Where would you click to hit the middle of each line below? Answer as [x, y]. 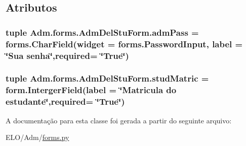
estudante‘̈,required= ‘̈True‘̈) [65, 101]
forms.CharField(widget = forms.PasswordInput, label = [124, 44]
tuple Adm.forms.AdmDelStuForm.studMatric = [107, 78]
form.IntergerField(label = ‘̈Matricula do [91, 90]
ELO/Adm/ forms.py [37, 137]
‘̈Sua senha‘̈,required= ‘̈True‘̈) [67, 55]
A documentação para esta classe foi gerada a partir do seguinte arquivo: [119, 120]
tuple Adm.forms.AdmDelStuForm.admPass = [102, 32]
